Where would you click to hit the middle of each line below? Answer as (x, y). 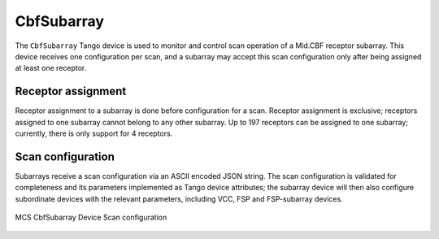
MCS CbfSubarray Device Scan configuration (91, 217)
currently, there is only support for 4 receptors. (94, 133)
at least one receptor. (51, 68)
